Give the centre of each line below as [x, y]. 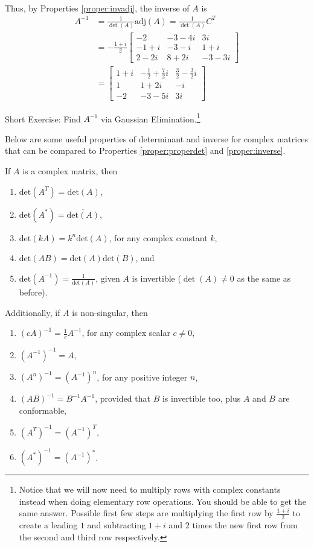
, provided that [123, 398]
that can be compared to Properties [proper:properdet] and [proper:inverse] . [145, 150]
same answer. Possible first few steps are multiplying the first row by [146, 513]
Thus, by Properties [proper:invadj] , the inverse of [97, 8]
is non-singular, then [110, 312]
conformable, [43, 410]
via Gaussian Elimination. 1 [150, 118]
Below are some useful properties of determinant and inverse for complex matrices [157, 138]
